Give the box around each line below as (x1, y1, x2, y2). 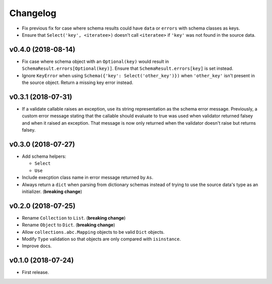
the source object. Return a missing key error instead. (22, 79, 133, 85)
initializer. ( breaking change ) (22, 188, 83, 195)
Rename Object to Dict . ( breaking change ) (22, 222, 115, 228)
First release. (22, 269, 49, 275)
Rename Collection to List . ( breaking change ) (22, 215, 126, 221)
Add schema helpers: (22, 153, 66, 159)
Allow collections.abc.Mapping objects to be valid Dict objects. (22, 229, 165, 235)
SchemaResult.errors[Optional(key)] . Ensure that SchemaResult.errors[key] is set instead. (22, 65, 234, 71)
